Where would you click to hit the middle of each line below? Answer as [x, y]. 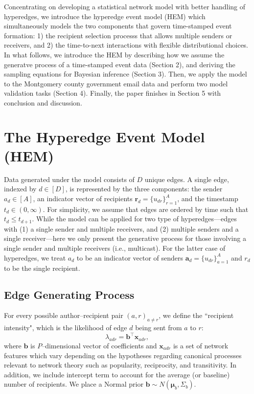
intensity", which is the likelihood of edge [66, 328]
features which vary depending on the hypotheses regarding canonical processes [123, 355]
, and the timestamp [208, 198]
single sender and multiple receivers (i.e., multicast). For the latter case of [115, 248]
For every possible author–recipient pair [64, 315]
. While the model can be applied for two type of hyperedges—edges [134, 219]
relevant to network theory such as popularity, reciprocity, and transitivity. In [120, 365]
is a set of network [201, 345]
